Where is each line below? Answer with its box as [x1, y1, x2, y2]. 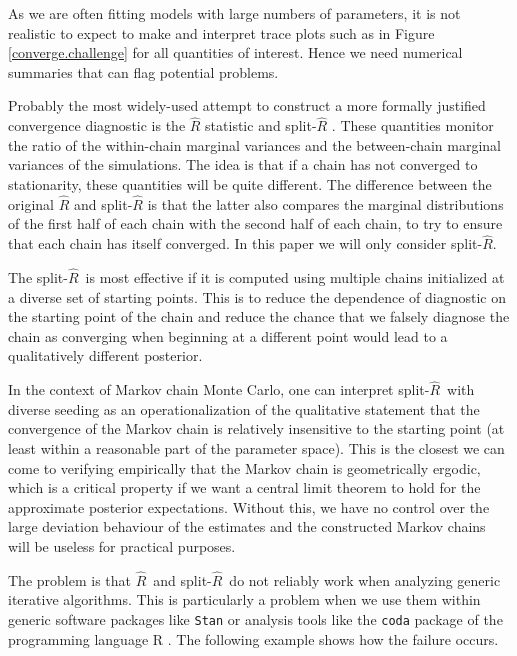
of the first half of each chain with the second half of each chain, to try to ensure [8, 213, 503, 234]
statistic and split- [205, 115, 317, 136]
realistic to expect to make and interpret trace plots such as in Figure [8, 22, 435, 43]
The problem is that [8, 569, 132, 590]
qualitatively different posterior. [8, 345, 203, 366]
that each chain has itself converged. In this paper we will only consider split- [8, 233, 483, 254]
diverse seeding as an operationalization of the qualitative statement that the [8, 398, 480, 419]
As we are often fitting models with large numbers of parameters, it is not [8, 3, 461, 23]
